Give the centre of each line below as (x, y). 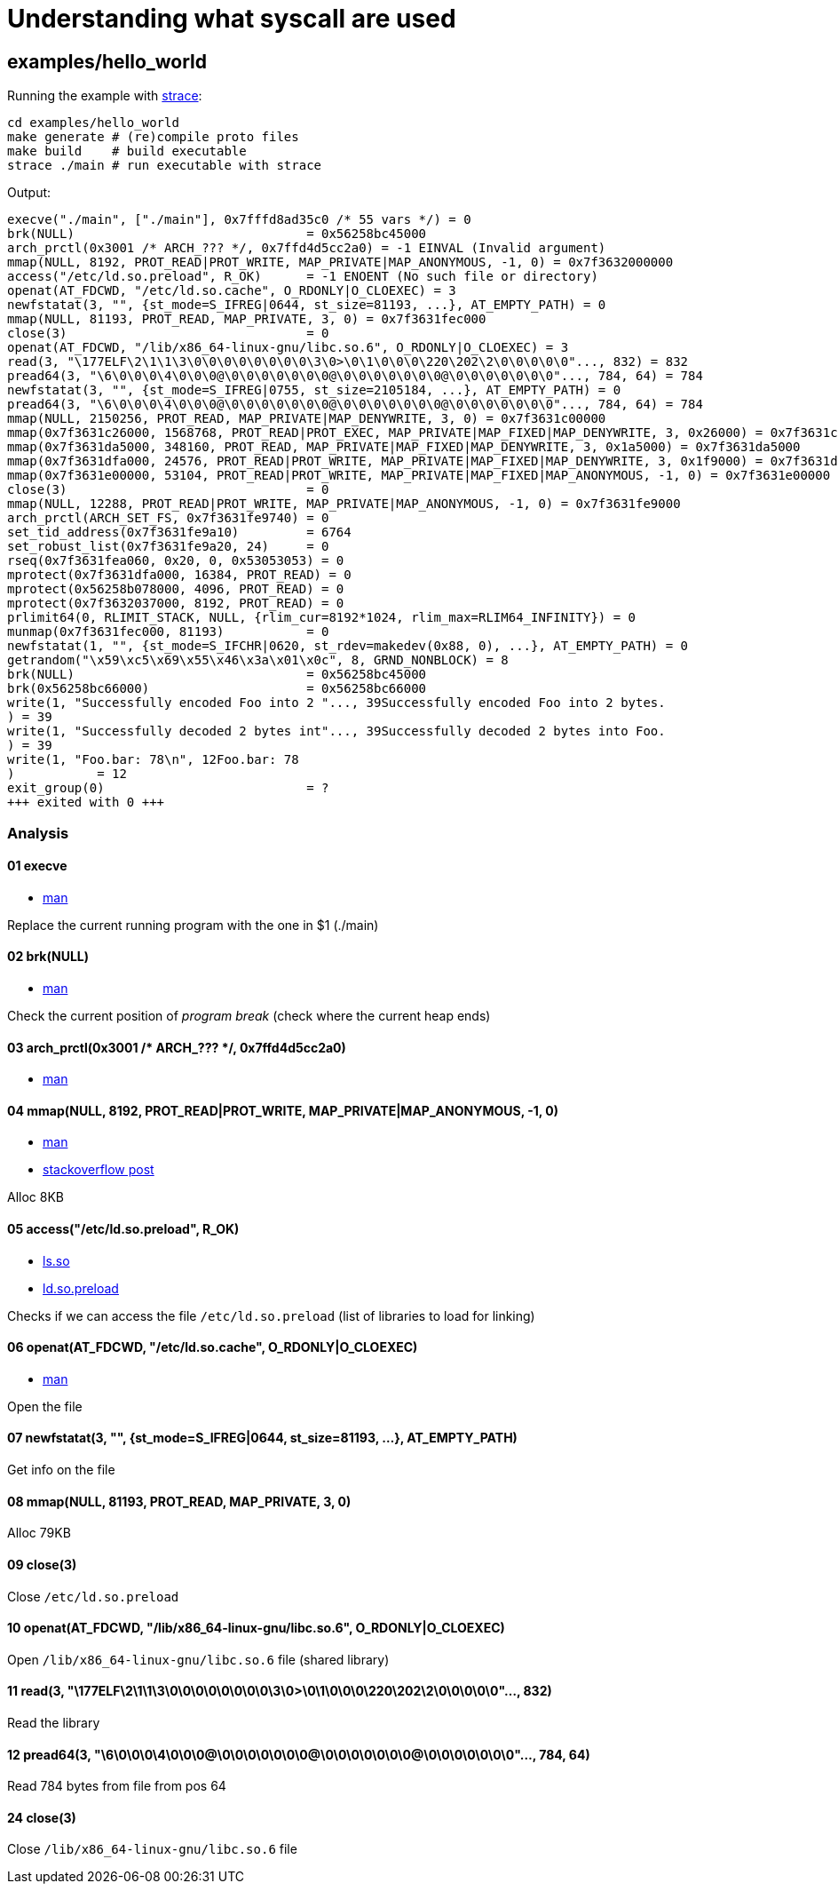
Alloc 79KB (39, 1533)
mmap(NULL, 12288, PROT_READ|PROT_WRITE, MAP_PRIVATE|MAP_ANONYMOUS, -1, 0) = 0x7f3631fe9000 (344, 504)
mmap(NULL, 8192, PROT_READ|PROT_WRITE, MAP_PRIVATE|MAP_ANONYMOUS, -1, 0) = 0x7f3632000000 (340, 262)
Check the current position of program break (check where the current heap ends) (249, 1015)
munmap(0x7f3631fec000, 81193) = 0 (168, 632)
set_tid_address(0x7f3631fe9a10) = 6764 (179, 532)
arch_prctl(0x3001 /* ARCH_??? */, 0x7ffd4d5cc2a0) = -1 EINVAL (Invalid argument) (307, 248)
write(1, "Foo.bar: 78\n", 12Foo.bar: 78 (153, 760)
